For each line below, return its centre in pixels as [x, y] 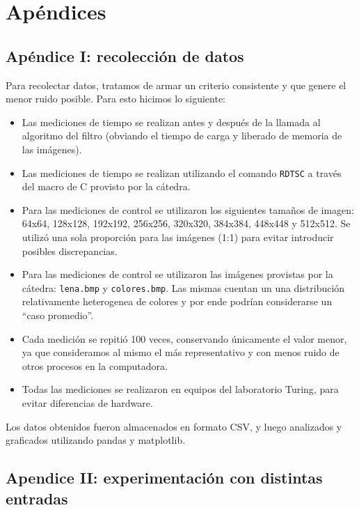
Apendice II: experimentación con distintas [164, 478]
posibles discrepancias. [70, 250]
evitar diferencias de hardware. [87, 402]
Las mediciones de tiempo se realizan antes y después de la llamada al [171, 122]
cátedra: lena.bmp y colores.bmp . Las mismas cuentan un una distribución [183, 287]
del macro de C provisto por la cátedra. [106, 186]
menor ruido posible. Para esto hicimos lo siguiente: [116, 99]
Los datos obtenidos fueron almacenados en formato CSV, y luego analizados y [174, 426]
